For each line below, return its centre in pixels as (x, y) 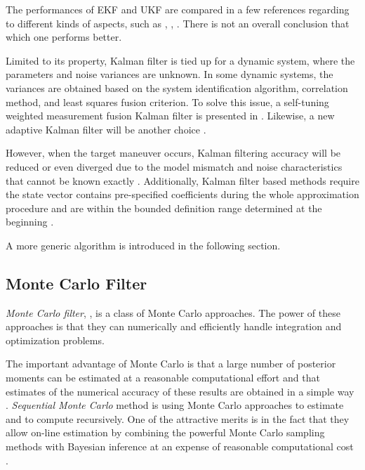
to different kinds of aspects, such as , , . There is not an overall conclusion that (178, 23)
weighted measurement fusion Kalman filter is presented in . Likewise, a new (170, 116)
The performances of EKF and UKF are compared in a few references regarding (178, 9)
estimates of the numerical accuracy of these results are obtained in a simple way (180, 391)
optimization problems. (55, 340)
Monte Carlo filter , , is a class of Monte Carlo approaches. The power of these (173, 312)
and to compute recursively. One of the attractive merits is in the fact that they (178, 418)
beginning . (30, 222)
